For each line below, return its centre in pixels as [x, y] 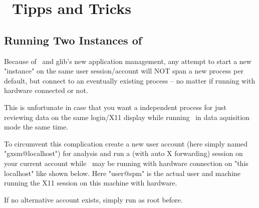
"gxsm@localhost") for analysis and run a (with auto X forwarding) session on [123, 153]
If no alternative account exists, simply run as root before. [93, 199]
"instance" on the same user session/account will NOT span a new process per [124, 71]
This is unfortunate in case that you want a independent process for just [115, 107]
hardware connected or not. [46, 90]
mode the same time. [36, 127]
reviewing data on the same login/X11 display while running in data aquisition [127, 117]
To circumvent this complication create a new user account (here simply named [126, 143]
